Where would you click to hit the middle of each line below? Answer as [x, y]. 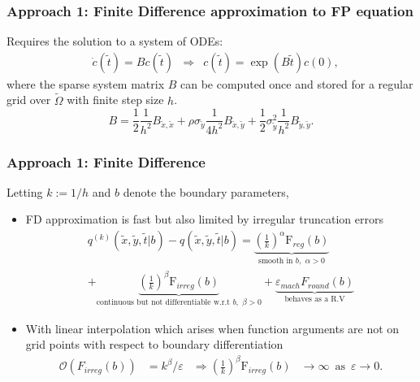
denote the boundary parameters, [206, 191]
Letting [25, 191]
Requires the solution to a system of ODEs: [115, 41]
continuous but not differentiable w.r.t [163, 302]
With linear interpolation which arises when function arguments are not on [212, 328]
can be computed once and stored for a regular [297, 83]
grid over [29, 100]
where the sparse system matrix [86, 83]
